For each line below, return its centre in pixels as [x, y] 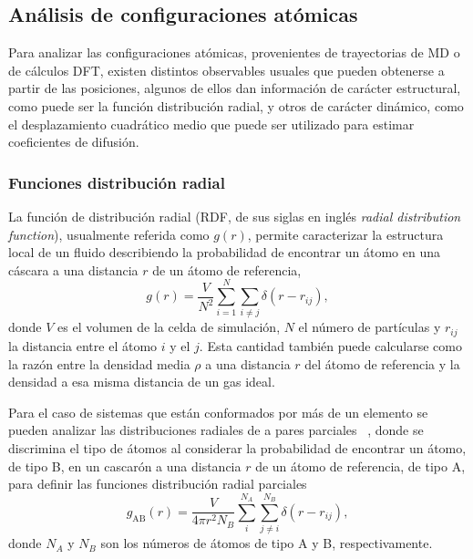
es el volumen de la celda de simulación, [169, 327]
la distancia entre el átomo [83, 345]
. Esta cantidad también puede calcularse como [330, 345]
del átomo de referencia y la [382, 363]
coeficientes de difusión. [74, 142]
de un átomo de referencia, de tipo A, [360, 466]
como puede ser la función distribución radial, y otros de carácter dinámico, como [236, 105]
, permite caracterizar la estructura [345, 234]
